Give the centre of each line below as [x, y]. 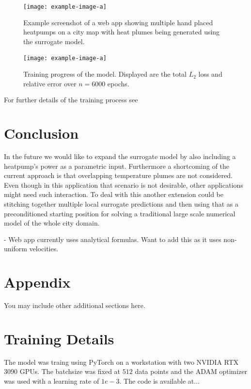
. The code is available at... [159, 381]
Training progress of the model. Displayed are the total [105, 74]
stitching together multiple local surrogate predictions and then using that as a [121, 203]
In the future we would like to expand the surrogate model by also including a [120, 156]
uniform [16, 249]
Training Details [59, 338]
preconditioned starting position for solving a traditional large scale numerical [120, 213]
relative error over [50, 83]
